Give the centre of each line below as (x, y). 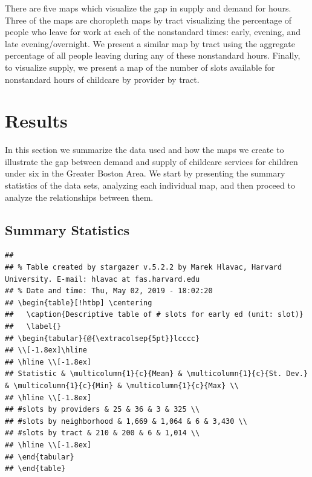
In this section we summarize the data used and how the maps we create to (145, 150)
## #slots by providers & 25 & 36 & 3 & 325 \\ (102, 410)
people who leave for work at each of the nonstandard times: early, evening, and (153, 32)
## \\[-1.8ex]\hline (46, 350)
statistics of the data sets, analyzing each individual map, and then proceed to (150, 185)
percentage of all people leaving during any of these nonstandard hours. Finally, (153, 55)
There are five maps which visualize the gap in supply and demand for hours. (148, 8)
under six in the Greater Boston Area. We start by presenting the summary (145, 173)
